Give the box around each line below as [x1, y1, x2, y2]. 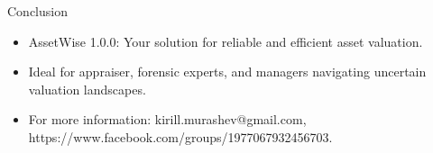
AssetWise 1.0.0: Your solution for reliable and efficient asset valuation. [28, 31, 423, 50]
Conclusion [7, 2, 68, 20]
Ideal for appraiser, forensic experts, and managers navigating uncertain [28, 62, 427, 81]
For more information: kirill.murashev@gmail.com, [28, 110, 307, 129]
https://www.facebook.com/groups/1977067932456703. [28, 127, 333, 146]
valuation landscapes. [28, 79, 146, 98]
